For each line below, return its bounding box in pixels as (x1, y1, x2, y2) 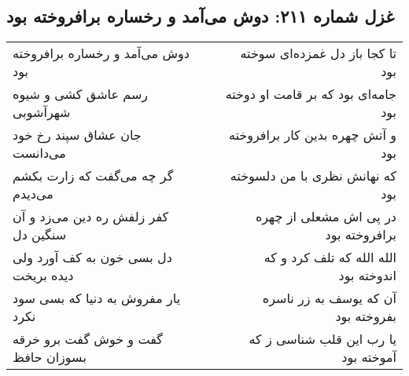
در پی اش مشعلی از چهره (255, 207, 396, 226)
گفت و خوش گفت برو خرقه (13, 330, 163, 349)
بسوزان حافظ (13, 348, 87, 367)
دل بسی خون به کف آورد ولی (13, 248, 172, 267)
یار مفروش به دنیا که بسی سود (13, 289, 181, 308)
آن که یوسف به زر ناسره (262, 289, 396, 308)
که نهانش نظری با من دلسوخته (230, 166, 396, 185)
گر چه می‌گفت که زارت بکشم (13, 166, 174, 185)
